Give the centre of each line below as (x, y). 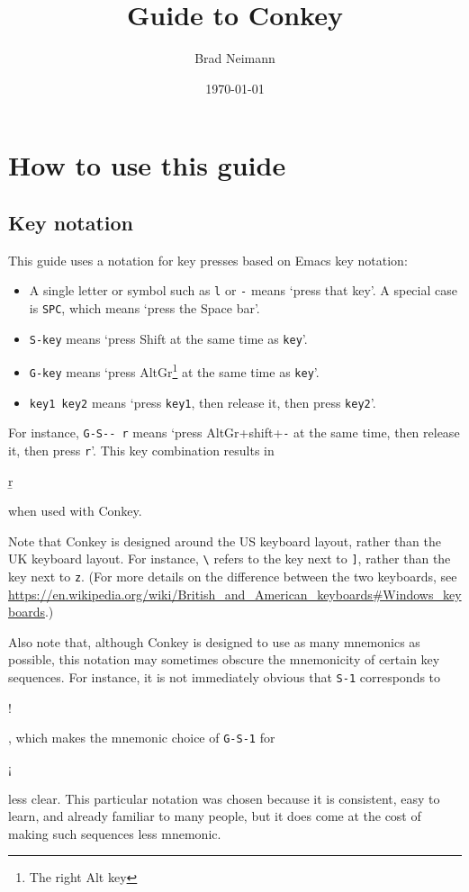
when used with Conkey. (75, 511)
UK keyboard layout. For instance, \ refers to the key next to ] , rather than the (230, 559)
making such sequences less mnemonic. (115, 833)
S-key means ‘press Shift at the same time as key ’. (168, 338)
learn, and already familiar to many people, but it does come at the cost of (215, 816)
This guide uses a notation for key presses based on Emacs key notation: (208, 260)
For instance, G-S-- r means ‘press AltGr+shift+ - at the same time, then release (234, 432)
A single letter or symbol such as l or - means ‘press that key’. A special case (243, 290)
